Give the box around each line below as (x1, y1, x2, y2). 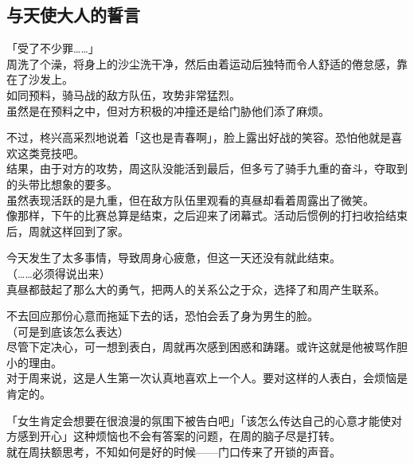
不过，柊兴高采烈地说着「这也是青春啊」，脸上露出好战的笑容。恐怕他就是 (6, 129, 391, 146)
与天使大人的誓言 (6, 2, 140, 27)
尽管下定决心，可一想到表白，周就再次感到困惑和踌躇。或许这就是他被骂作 (6, 338, 396, 355)
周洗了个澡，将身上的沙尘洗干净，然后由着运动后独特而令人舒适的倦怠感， (6, 55, 396, 72)
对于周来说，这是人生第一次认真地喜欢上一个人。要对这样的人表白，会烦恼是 (6, 369, 408, 386)
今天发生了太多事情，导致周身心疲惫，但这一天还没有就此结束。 (6, 249, 341, 266)
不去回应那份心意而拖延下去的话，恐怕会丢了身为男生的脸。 (6, 307, 318, 324)
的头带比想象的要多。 (6, 175, 118, 192)
